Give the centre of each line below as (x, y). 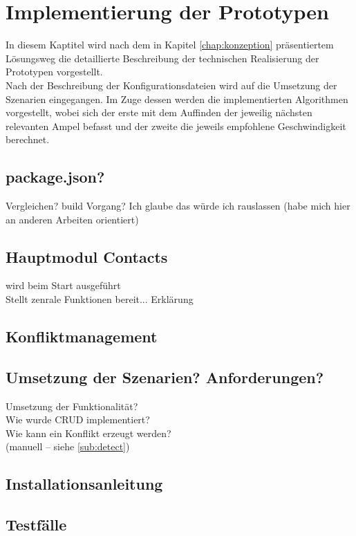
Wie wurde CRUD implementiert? (78, 419)
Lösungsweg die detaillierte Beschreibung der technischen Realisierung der (162, 58)
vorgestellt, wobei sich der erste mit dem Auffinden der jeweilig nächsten (159, 112)
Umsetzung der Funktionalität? (72, 406)
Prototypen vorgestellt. (54, 72)
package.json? (55, 177)
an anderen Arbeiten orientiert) (72, 219)
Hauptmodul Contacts (87, 256)
